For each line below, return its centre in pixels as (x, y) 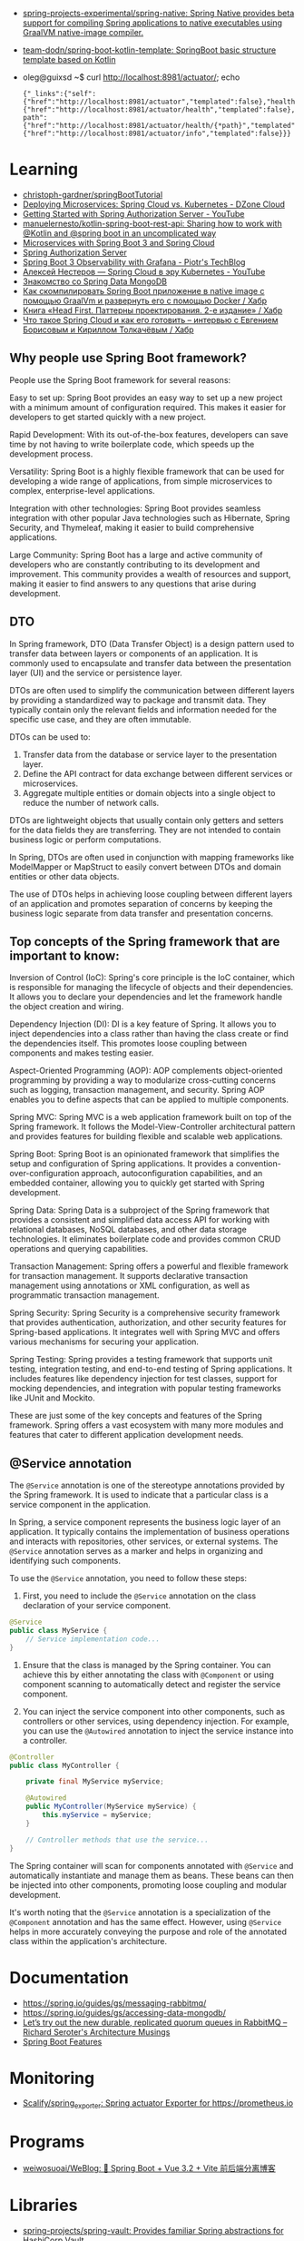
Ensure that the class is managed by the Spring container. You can (147, 1665)
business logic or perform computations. (85, 840)
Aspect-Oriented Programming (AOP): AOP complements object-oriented (146, 1071)
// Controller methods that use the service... (117, 1840)
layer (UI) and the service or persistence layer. (96, 673)
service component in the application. (80, 1505)
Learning (44, 169)
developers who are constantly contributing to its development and (135, 564)
